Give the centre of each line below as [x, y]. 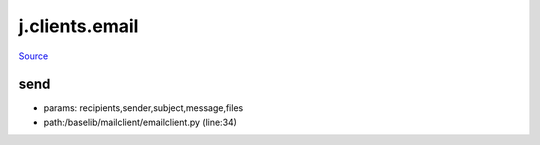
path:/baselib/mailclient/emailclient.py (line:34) [140, 122]
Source [33, 56]
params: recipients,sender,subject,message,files [143, 108]
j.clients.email [78, 26]
